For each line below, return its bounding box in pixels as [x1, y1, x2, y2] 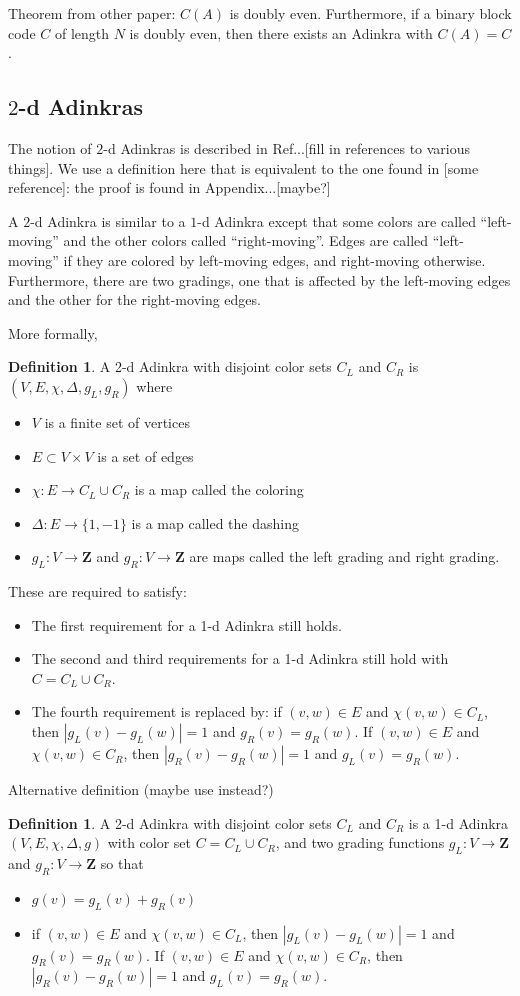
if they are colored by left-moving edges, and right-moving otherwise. [63, 249, 486, 270]
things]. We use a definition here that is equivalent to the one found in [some [8, 157, 479, 178]
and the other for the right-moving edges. [8, 289, 261, 310]
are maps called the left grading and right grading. [189, 546, 500, 567]
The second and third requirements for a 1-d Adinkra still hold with [31, 648, 449, 669]
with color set [107, 832, 192, 853]
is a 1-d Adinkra [408, 812, 509, 833]
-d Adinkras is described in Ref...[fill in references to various [103, 137, 471, 158]
